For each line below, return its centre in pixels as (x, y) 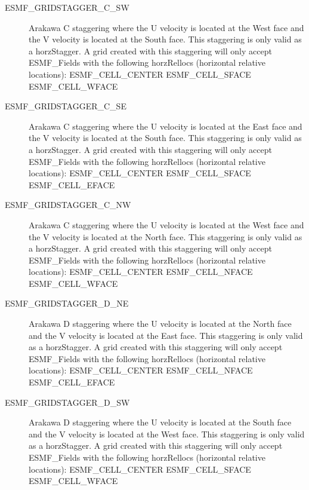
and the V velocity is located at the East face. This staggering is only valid (166, 335)
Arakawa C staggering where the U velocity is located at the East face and (166, 126)
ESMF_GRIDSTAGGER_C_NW (68, 205)
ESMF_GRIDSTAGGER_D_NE (67, 303)
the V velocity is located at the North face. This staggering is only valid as (166, 236)
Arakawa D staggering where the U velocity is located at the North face (160, 324)
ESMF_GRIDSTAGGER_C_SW (67, 7)
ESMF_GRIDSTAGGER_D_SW (67, 402)
